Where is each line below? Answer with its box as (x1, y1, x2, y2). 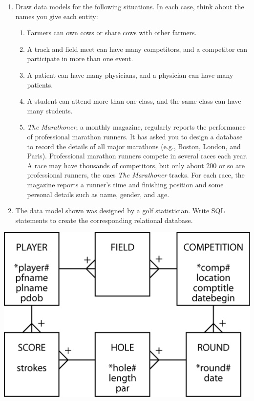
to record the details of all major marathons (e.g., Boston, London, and (27, 141, 241, 151)
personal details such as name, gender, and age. (27, 189, 169, 199)
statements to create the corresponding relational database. (15, 215, 193, 225)
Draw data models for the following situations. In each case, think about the (15, 1, 244, 11)
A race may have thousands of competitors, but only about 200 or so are (27, 160, 245, 170)
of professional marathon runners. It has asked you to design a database (27, 131, 243, 141)
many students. (27, 105, 73, 115)
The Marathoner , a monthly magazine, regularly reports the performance (27, 122, 246, 132)
